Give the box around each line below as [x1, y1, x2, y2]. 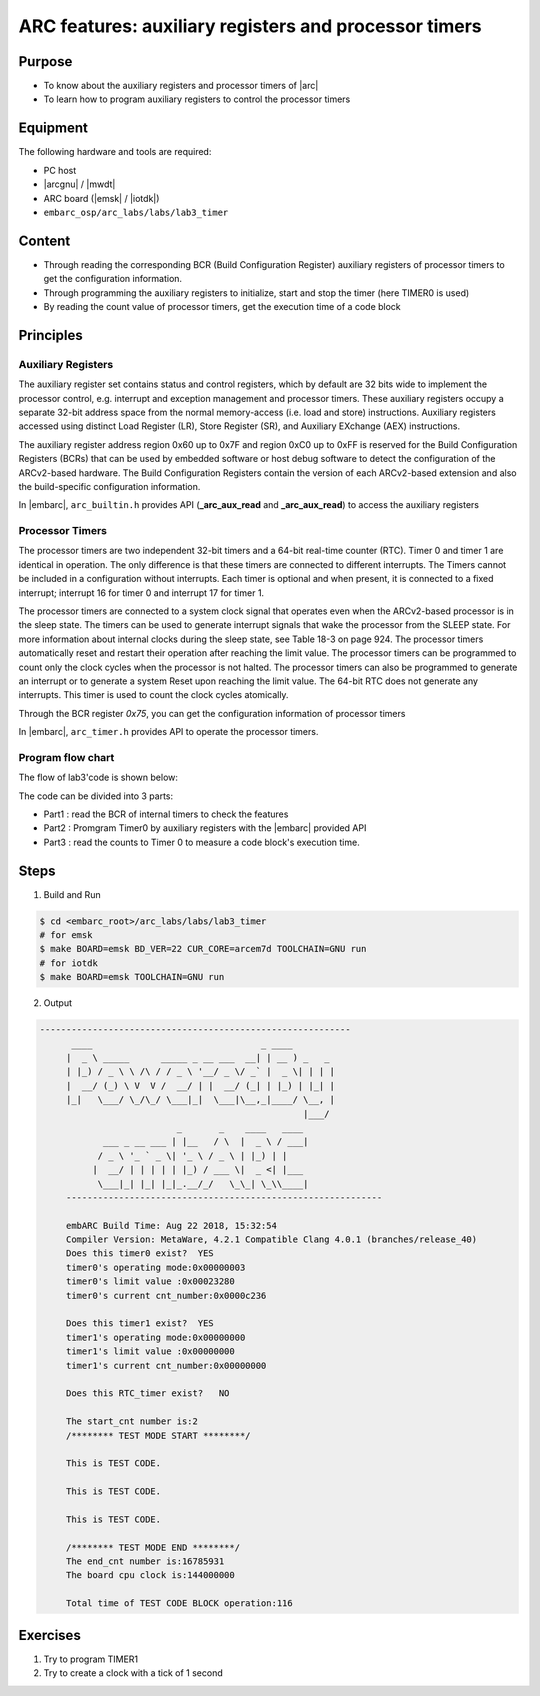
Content [18, 232, 71, 249]
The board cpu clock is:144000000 [65, 1570, 235, 1581]
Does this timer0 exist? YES [65, 1248, 214, 1259]
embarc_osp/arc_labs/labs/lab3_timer [43, 206, 229, 218]
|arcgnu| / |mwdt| [43, 178, 116, 190]
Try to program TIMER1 [43, 1653, 139, 1665]
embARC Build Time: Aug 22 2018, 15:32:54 [65, 1220, 277, 1231]
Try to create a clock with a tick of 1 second [43, 1667, 224, 1679]
